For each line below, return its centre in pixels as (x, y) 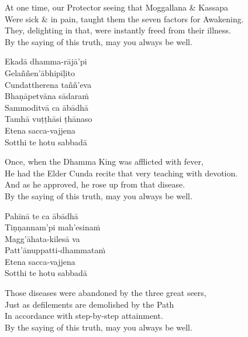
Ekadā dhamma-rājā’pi (46, 61)
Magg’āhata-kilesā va (42, 238)
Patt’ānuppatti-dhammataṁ (55, 250)
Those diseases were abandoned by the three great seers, (106, 293)
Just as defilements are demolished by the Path (89, 304)
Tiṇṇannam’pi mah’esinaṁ (53, 227)
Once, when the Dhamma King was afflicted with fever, (104, 161)
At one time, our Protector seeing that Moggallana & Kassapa (117, 7)
